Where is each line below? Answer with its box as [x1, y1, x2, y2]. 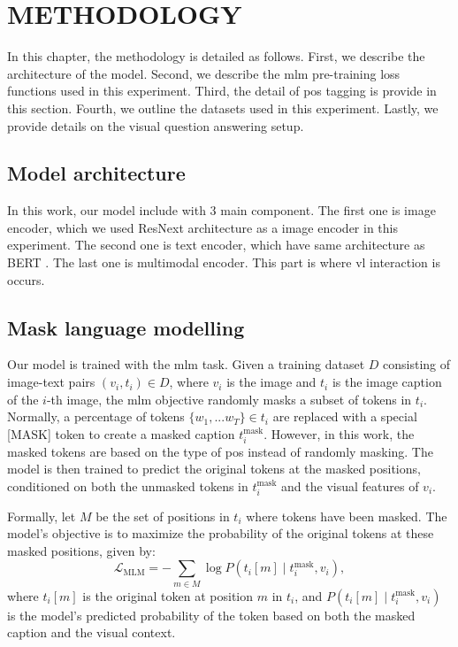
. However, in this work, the [263, 424, 415, 443]
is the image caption [332, 373, 442, 391]
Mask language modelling [7, 313, 245, 341]
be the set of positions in [95, 506, 230, 525]
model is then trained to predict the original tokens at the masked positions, [7, 459, 421, 478]
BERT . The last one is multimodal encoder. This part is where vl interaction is [7, 253, 440, 272]
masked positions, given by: [7, 541, 156, 559]
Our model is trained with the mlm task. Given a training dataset [7, 355, 365, 374]
